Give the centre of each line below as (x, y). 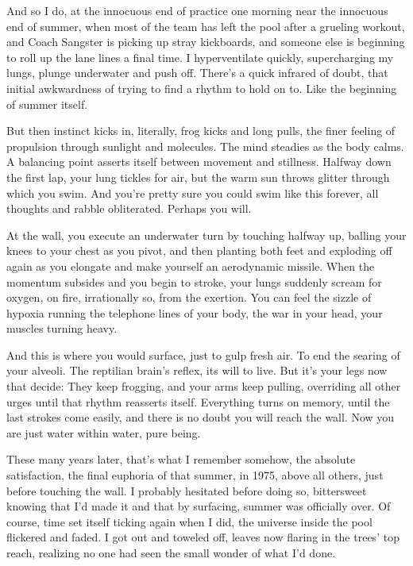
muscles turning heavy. (62, 328)
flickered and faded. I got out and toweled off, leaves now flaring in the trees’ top (203, 537)
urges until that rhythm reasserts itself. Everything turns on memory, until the (198, 401)
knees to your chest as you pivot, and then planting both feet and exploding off (199, 250)
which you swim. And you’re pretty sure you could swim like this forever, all (193, 193)
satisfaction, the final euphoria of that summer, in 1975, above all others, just (195, 475)
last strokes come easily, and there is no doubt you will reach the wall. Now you (201, 417)
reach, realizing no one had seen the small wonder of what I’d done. (171, 553)
